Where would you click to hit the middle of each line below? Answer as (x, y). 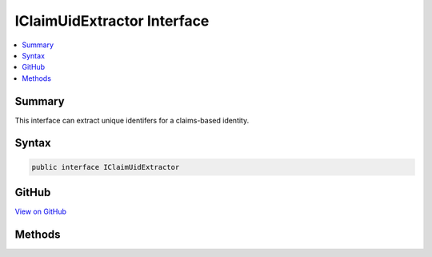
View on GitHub (41, 211)
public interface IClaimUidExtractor (106, 167)
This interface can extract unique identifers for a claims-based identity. (132, 120)
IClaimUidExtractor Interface (112, 21)
